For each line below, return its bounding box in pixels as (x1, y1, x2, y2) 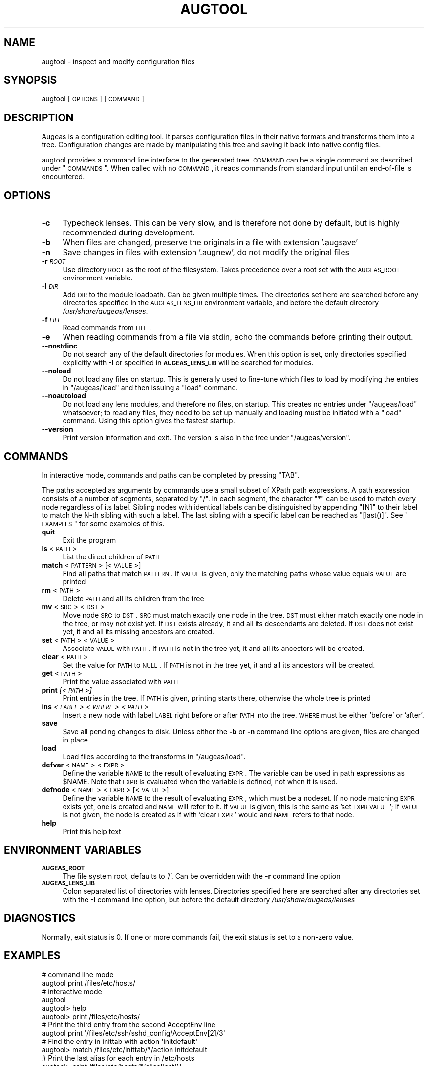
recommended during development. (63, 228, 195, 238)
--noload (42, 367, 71, 375)
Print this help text (63, 827, 121, 835)
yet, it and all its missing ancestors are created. (63, 627, 214, 636)
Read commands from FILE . (63, 324, 151, 332)
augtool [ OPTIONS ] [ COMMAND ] (42, 94, 144, 103)
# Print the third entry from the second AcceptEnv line (42, 1020, 215, 1029)
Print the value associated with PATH (63, 677, 178, 686)
